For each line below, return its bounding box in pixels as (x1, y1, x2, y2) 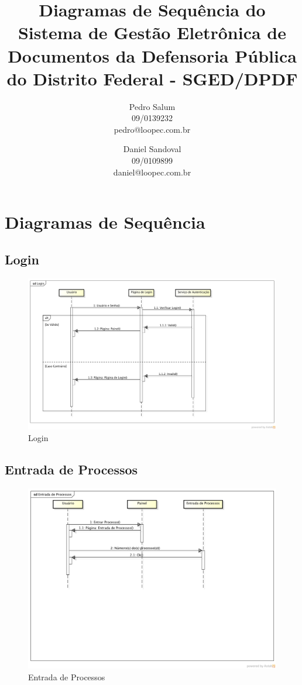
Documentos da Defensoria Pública (8, 43, 297, 67)
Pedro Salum (129, 100, 176, 112)
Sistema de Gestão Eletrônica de (18, 20, 287, 44)
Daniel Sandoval (123, 143, 181, 155)
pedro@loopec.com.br (114, 123, 191, 135)
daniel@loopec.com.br (113, 166, 191, 178)
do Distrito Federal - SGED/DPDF (6, 66, 298, 90)
